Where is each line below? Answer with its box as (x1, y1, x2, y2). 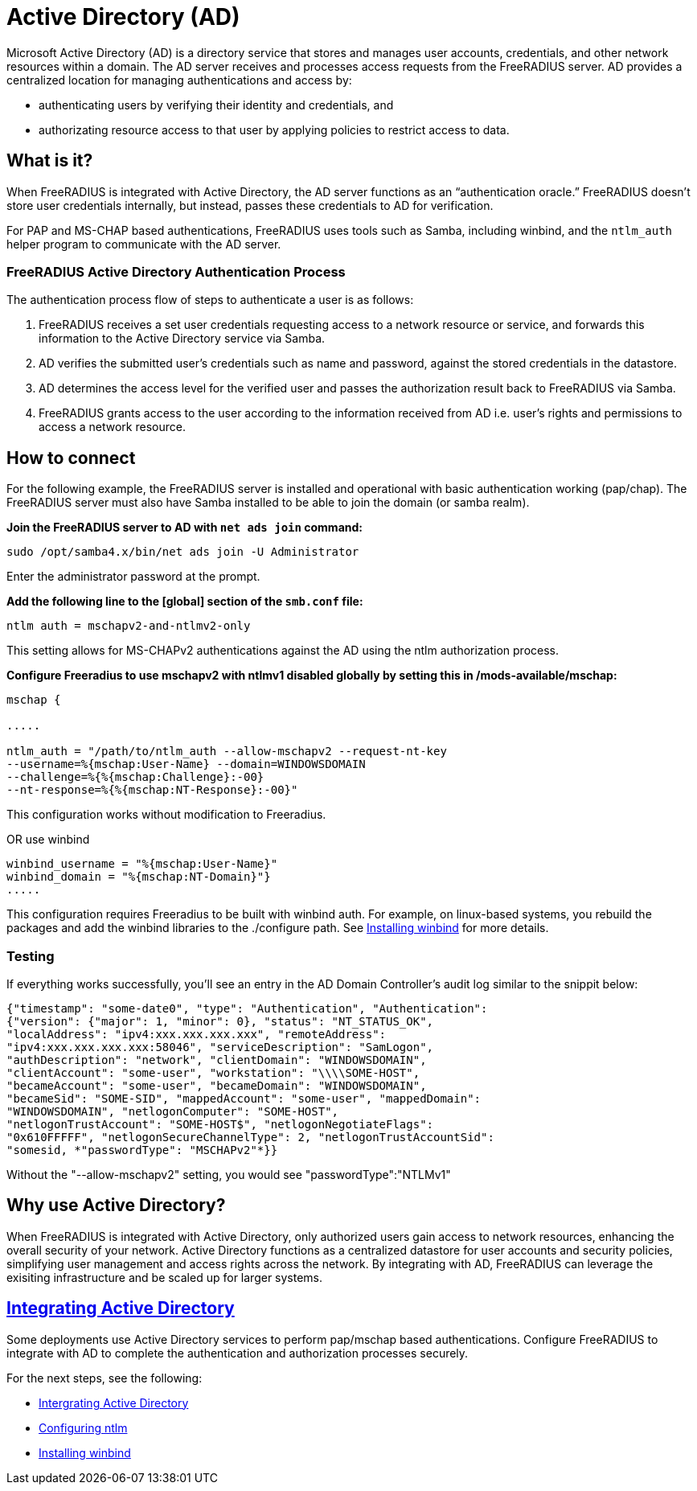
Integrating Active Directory (6, 1298, 235, 1319)
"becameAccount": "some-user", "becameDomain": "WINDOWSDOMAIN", (6, 1078, 427, 1092)
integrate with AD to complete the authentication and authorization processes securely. (6, 1345, 469, 1360)
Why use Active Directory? (6, 1195, 226, 1216)
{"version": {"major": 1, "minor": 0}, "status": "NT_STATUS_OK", (6, 1014, 434, 1028)
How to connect (6, 447, 136, 468)
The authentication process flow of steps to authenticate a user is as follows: (6, 293, 414, 307)
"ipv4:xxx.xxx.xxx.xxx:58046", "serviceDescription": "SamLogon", (6, 1040, 434, 1054)
